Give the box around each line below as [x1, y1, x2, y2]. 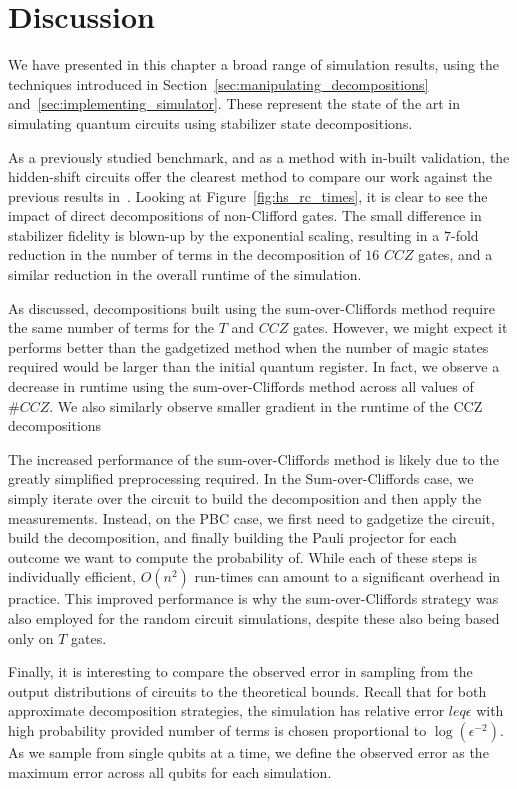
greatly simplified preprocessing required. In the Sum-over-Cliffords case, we [8, 468, 474, 489]
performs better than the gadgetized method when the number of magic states [8, 336, 489, 357]
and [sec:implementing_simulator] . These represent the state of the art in [8, 93, 461, 114]
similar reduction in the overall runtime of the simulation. [8, 264, 362, 285]
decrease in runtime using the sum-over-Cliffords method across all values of [8, 376, 474, 397]
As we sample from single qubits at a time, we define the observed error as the [8, 741, 489, 762]
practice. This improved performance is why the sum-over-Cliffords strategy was [8, 588, 499, 609]
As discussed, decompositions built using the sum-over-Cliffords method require [8, 297, 495, 318]
